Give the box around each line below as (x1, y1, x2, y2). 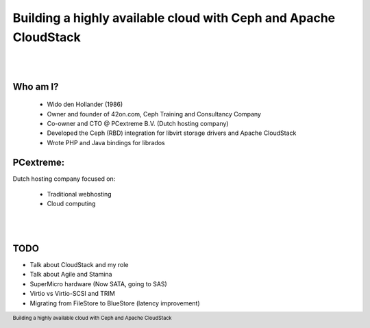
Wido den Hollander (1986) (47, 100, 123, 109)
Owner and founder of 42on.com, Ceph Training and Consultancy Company (47, 110, 262, 118)
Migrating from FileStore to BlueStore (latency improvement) (29, 299, 200, 307)
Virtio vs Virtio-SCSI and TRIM (29, 290, 116, 298)
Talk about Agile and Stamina (29, 270, 112, 279)
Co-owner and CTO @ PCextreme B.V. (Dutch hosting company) (47, 119, 229, 127)
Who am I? (12, 81, 59, 92)
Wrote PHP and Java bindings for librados (47, 138, 166, 147)
